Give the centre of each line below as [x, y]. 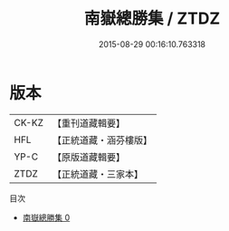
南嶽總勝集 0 [46, 217]
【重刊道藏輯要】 [88, 123]
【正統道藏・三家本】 [97, 174]
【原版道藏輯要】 [88, 157]
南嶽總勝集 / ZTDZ [152, 19]
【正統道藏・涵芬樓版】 [102, 140]
